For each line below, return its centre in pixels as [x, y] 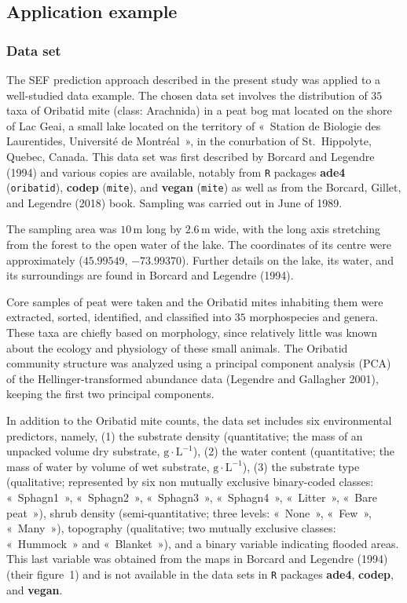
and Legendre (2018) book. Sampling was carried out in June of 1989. [174, 202]
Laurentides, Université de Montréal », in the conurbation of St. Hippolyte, [189, 141]
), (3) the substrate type [301, 466]
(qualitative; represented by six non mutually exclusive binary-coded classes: [190, 482]
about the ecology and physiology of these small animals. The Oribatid [177, 347]
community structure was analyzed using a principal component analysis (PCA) [199, 363]
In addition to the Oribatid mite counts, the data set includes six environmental [199, 420]
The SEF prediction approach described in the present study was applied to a [194, 79]
